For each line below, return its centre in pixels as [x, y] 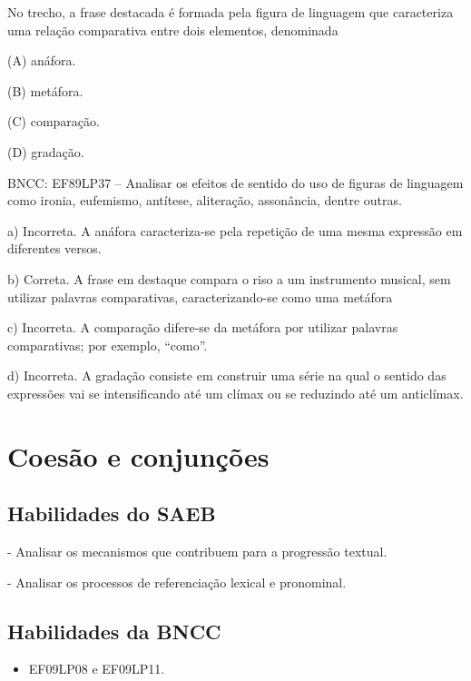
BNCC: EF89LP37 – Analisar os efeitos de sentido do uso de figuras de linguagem [235, 182]
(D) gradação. [46, 151]
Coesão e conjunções [138, 455]
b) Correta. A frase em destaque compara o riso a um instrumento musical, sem [229, 278]
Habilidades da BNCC [114, 631]
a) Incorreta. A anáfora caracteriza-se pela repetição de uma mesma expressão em [235, 230]
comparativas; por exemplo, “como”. [108, 345]
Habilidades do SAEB [112, 513]
